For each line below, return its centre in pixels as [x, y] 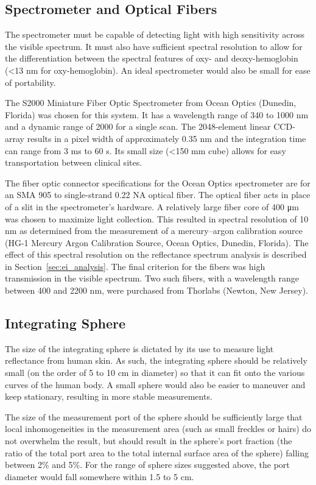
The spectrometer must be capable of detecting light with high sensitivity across [155, 34]
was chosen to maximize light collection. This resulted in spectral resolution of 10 [157, 218]
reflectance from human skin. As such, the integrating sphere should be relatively [156, 360]
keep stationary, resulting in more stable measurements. [109, 396]
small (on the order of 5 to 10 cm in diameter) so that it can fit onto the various [155, 373]
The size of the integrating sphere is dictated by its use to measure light [139, 348]
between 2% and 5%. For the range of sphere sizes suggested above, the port [147, 465]
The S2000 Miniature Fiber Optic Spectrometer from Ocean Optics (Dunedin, [151, 103]
